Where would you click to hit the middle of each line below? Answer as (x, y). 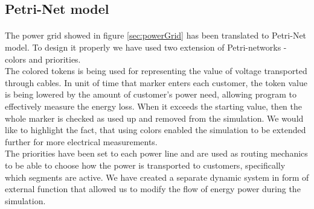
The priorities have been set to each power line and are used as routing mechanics (156, 153)
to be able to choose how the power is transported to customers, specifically (145, 165)
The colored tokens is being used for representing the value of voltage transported (156, 71)
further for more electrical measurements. (81, 141)
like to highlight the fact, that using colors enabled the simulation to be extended (155, 130)
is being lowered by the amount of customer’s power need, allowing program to (151, 94)
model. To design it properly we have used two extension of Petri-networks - (146, 47)
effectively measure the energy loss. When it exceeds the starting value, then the (153, 106)
